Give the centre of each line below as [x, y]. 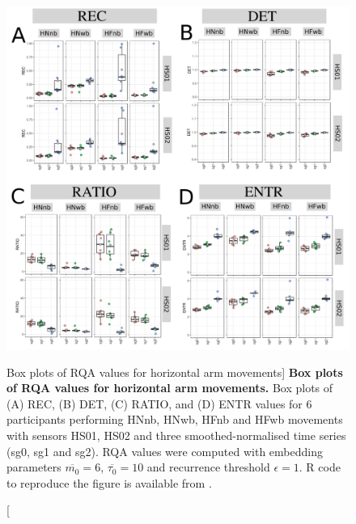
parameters [34, 467]
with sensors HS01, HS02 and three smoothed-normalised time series [176, 435]
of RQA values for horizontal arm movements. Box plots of [170, 388]
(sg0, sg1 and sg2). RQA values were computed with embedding [165, 451]
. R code [320, 467]
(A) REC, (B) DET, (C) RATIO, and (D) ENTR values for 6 [159, 403]
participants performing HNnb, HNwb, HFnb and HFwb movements [175, 419]
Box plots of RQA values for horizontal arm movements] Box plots [175, 372]
